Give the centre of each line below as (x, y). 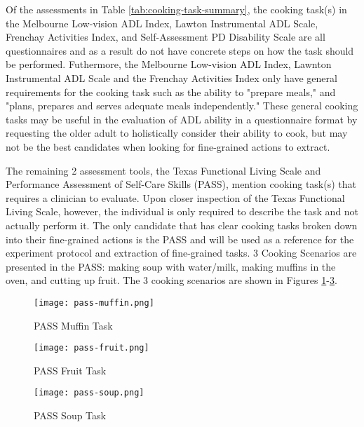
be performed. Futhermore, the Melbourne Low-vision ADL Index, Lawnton (169, 64)
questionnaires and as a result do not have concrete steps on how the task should (180, 50)
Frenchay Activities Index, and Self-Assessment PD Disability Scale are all (166, 37)
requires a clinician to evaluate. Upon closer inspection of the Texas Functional (175, 197)
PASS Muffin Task (73, 325)
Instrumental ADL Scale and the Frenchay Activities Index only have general (171, 77)
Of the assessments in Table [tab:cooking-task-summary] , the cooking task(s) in (176, 9)
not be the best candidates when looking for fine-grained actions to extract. (168, 146)
